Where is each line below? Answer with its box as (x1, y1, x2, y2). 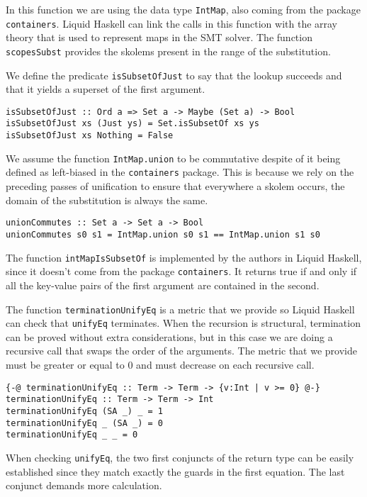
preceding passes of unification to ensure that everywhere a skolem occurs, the (6, 179, 345, 194)
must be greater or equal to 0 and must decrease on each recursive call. (6, 357, 315, 372)
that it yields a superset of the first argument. (6, 82, 205, 96)
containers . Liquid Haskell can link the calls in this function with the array (6, 16, 338, 30)
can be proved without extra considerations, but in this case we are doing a (6, 329, 333, 344)
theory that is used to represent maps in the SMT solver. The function (6, 30, 312, 45)
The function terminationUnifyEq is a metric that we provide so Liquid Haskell (6, 301, 355, 316)
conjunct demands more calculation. (6, 478, 162, 493)
